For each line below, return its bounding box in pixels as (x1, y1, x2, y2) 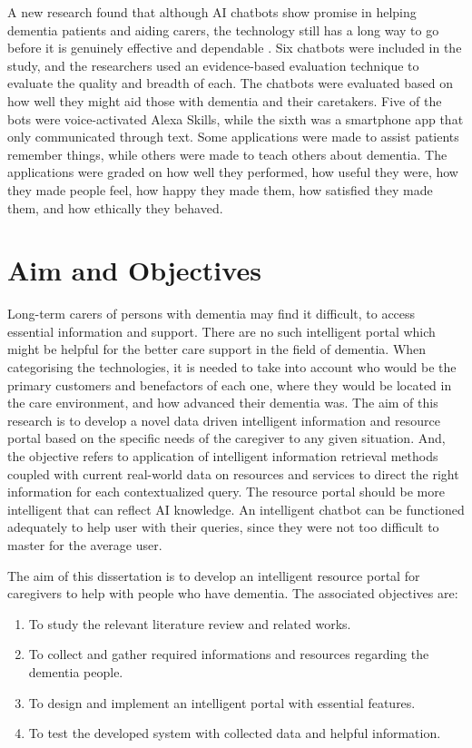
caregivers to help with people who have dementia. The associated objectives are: (7, 584, 458, 603)
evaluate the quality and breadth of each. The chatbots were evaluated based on (7, 74, 453, 93)
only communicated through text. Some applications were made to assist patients (7, 127, 459, 146)
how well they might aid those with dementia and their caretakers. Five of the (7, 91, 442, 110)
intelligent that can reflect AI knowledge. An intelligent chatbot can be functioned (7, 499, 465, 518)
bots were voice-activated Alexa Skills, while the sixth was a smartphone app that (7, 109, 464, 128)
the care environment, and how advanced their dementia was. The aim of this (7, 393, 438, 412)
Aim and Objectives (7, 251, 261, 289)
